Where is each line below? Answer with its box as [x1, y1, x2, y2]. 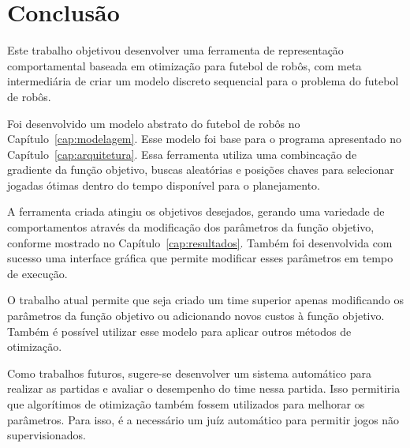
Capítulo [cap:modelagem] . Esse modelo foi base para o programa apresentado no [7, 130, 401, 147]
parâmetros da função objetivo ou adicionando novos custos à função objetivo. [7, 307, 385, 324]
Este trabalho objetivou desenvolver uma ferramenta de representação [7, 42, 344, 58]
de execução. [7, 265, 68, 281]
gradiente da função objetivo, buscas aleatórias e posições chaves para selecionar [7, 161, 394, 178]
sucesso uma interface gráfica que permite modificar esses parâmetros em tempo [7, 250, 393, 266]
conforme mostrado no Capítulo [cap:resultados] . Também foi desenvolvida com [7, 234, 393, 250]
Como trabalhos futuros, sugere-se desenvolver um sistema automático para [7, 364, 371, 381]
